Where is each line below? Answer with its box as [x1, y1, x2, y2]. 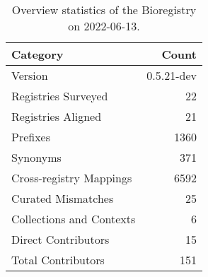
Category [11, 46, 64, 62]
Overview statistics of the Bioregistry [11, 1, 197, 18]
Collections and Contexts [11, 211, 136, 227]
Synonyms [11, 149, 62, 165]
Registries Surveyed [11, 88, 108, 104]
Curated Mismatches [11, 190, 114, 206]
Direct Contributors [11, 231, 110, 247]
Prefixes [11, 129, 51, 145]
